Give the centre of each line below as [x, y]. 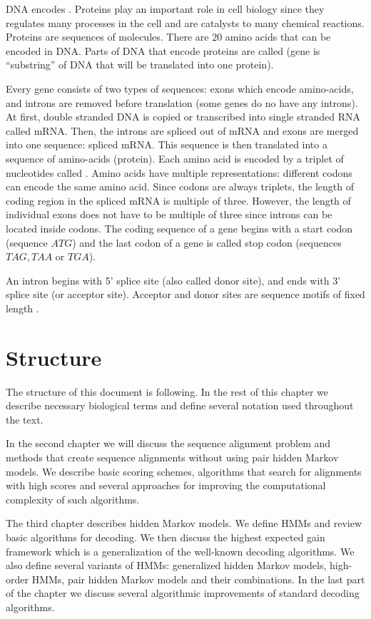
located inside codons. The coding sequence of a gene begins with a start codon [179, 228]
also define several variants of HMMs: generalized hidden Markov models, [166, 565]
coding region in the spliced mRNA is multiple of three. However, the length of [178, 200]
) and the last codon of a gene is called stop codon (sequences [207, 242]
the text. [25, 419]
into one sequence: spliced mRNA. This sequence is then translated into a [167, 144]
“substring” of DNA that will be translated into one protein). [140, 65]
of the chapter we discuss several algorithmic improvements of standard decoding [183, 593]
